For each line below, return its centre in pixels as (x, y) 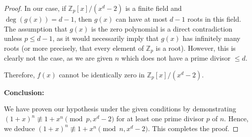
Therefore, (19, 74)
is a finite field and (154, 8)
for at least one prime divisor (160, 119)
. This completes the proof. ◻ (193, 128)
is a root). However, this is (196, 48)
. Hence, (236, 119)
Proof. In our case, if (35, 8)
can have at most (142, 19)
